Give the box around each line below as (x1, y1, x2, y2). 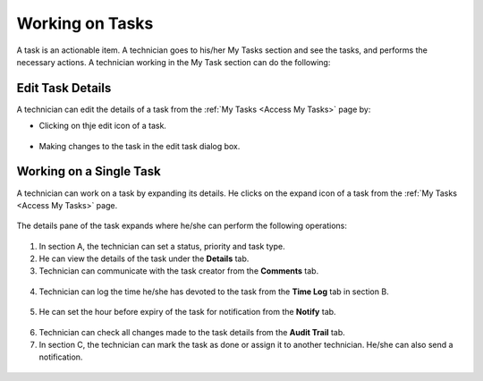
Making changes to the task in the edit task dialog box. (38, 140, 241, 151)
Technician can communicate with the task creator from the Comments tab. (38, 266, 319, 276)
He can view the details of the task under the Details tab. (38, 253, 250, 264)
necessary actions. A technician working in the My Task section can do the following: (16, 56, 331, 67)
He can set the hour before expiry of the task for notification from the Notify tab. (38, 307, 336, 317)
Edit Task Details (16, 80, 112, 96)
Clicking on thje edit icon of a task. (38, 121, 167, 131)
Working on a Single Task (16, 164, 161, 179)
